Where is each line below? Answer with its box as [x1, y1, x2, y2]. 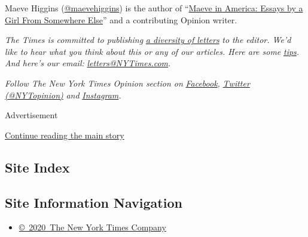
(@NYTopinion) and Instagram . [5, 88, 121, 101]
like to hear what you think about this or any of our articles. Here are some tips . [5, 45, 300, 57]
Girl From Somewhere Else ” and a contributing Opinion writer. [5, 13, 237, 26]
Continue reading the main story [5, 128, 124, 141]
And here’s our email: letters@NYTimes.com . [5, 57, 171, 69]
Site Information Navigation [5, 193, 182, 211]
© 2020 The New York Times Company [19, 221, 166, 233]
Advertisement [5, 109, 58, 121]
